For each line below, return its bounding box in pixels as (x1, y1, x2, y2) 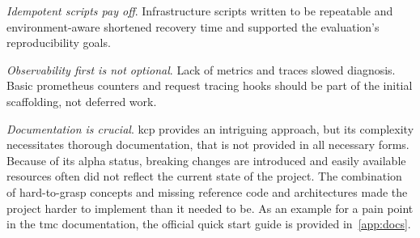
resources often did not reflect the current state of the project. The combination (6, 168, 402, 185)
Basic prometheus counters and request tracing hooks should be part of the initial (6, 77, 413, 94)
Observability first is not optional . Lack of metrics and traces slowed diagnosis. (6, 61, 396, 78)
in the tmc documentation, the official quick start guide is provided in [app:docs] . (6, 215, 411, 232)
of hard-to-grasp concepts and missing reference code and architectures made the (6, 183, 408, 200)
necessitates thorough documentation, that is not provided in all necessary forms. (6, 136, 409, 153)
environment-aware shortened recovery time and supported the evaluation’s (6, 18, 380, 35)
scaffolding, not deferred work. (6, 92, 157, 109)
